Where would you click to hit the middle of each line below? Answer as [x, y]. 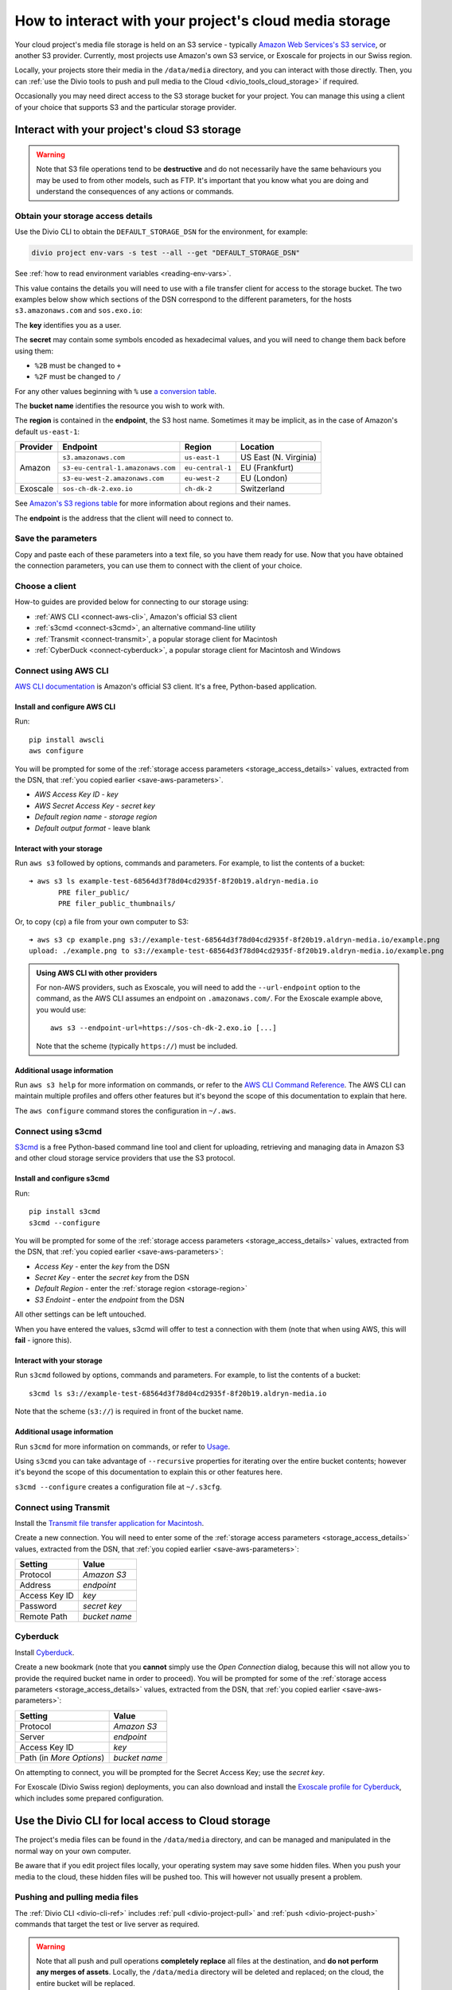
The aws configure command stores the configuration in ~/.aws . [125, 1110]
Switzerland [263, 489]
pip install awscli [67, 739]
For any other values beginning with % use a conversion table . [116, 391]
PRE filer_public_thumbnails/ [117, 904]
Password [38, 1606]
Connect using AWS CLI [62, 670]
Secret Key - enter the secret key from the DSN [112, 1278]
